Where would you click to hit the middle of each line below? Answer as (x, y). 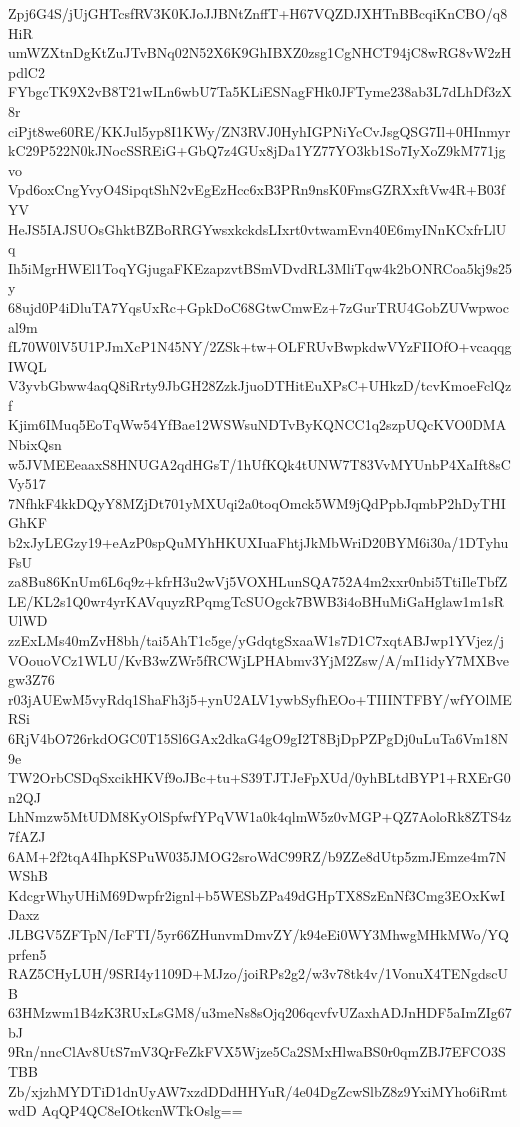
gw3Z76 (31, 679)
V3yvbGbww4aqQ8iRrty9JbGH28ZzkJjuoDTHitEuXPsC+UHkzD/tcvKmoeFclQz (260, 385)
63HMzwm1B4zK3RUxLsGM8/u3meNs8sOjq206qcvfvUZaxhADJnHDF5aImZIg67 (260, 1012)
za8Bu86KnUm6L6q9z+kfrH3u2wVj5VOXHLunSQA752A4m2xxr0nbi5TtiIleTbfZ (258, 581)
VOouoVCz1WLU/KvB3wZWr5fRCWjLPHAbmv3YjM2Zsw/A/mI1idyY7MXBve (259, 659)
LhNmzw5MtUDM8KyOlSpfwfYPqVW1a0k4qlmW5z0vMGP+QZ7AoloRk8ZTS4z (260, 816)
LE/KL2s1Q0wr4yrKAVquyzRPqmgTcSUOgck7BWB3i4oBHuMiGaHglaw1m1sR (256, 600)
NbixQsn (35, 444)
